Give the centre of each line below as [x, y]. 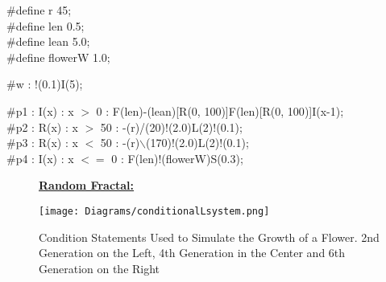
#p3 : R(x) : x [42, 143]
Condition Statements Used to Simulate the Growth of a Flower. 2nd [209, 237]
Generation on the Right [100, 268]
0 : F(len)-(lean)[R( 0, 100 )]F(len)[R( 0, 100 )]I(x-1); [220, 110]
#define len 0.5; [46, 25]
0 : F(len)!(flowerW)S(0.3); [177, 158]
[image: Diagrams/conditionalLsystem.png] [154, 211]
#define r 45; [39, 10]
